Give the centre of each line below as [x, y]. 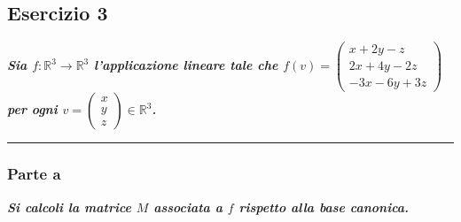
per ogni [32, 109]
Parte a [34, 174]
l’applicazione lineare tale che [186, 65]
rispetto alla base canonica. [324, 207]
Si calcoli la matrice [69, 207]
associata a [188, 207]
